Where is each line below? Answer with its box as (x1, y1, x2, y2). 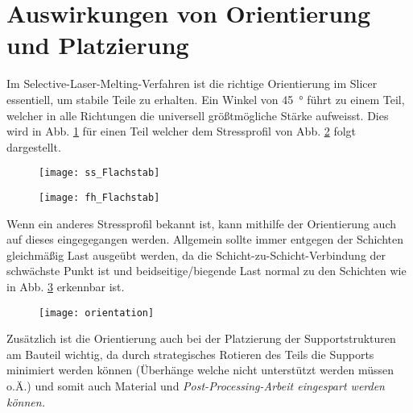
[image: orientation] (39, 307, 155, 319)
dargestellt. (6, 138, 61, 155)
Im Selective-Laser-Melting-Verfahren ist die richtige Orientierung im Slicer (6, 75, 378, 92)
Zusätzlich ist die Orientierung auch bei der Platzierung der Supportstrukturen (6, 330, 396, 347)
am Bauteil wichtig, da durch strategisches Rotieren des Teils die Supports (6, 345, 374, 362)
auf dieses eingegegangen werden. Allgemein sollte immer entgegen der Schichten (6, 231, 404, 248)
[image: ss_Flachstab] (39, 167, 160, 179)
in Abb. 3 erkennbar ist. (6, 277, 125, 294)
